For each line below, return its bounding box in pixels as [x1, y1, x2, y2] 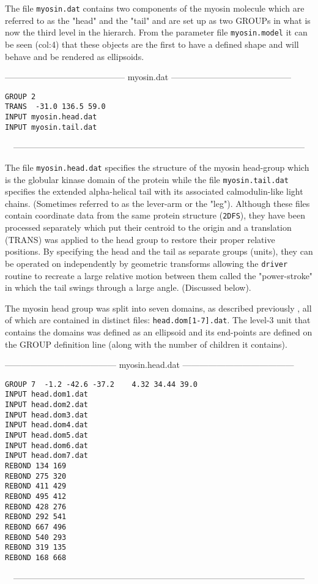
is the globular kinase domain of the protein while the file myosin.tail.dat [5, 173, 289, 185]
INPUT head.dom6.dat [5, 441, 89, 450]
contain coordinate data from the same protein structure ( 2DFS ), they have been [5, 209, 305, 222]
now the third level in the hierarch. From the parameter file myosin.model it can [5, 26, 308, 39]
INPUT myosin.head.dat [5, 113, 97, 121]
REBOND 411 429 [5, 482, 67, 491]
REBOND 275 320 [5, 471, 67, 481]
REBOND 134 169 [5, 461, 67, 470]
